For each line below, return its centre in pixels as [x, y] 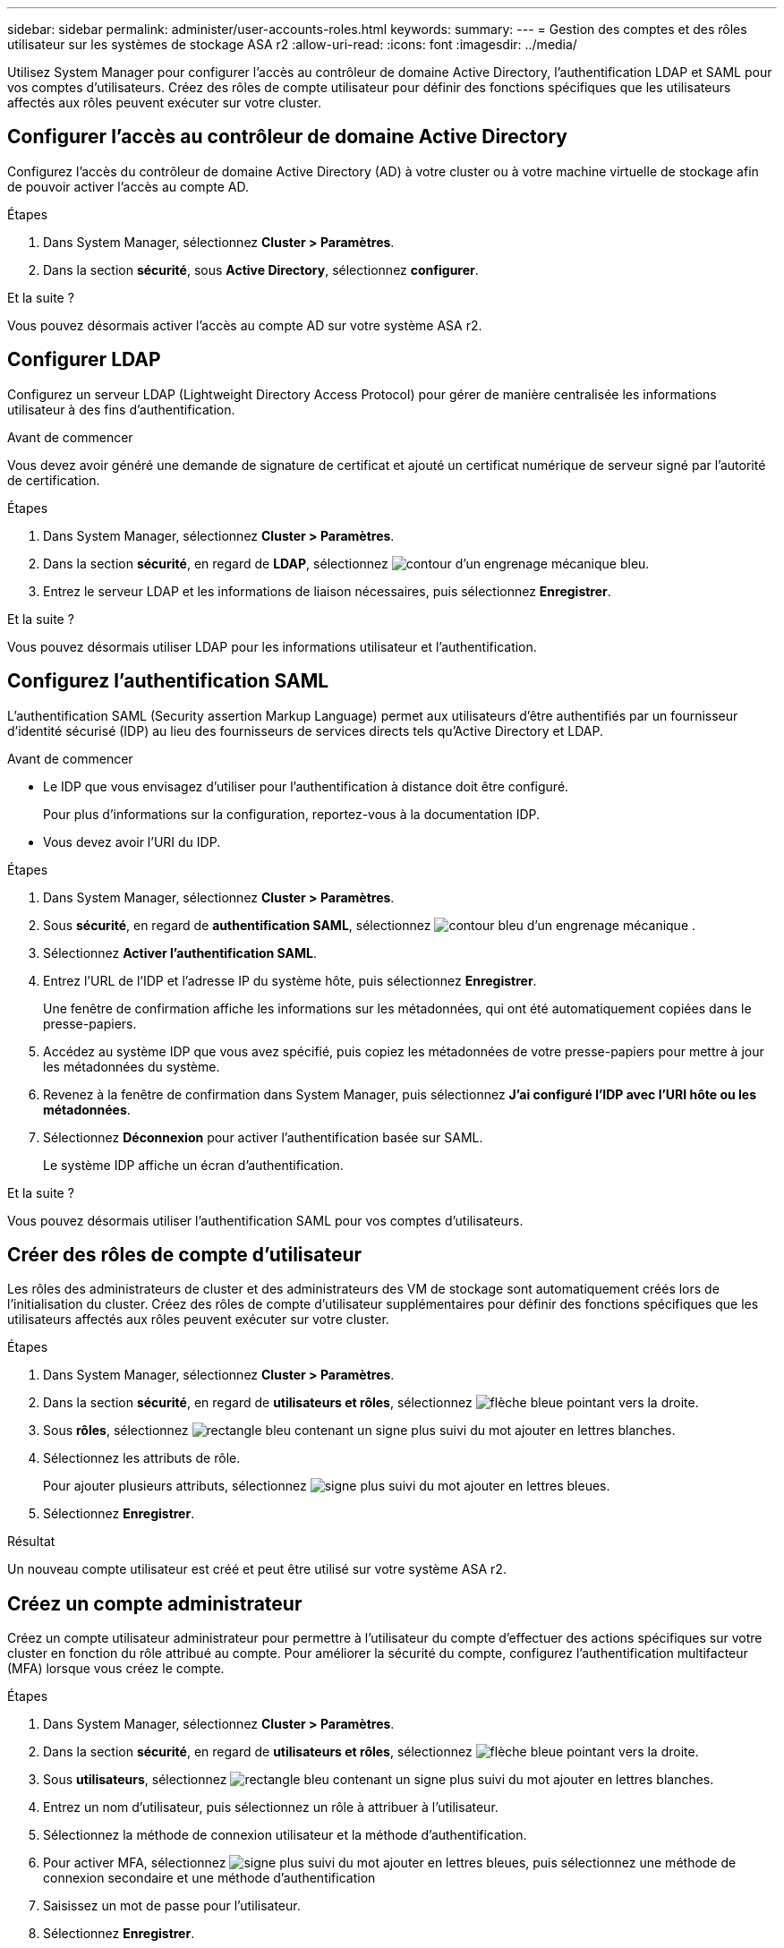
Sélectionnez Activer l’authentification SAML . [180, 953]
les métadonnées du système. [132, 1066]
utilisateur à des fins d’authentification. [121, 409]
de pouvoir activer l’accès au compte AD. [128, 186]
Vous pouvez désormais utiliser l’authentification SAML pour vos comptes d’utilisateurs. [265, 1220]
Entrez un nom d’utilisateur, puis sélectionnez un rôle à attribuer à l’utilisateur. [271, 1807]
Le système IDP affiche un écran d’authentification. [193, 1165]
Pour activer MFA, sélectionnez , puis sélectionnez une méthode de [390, 1863]
